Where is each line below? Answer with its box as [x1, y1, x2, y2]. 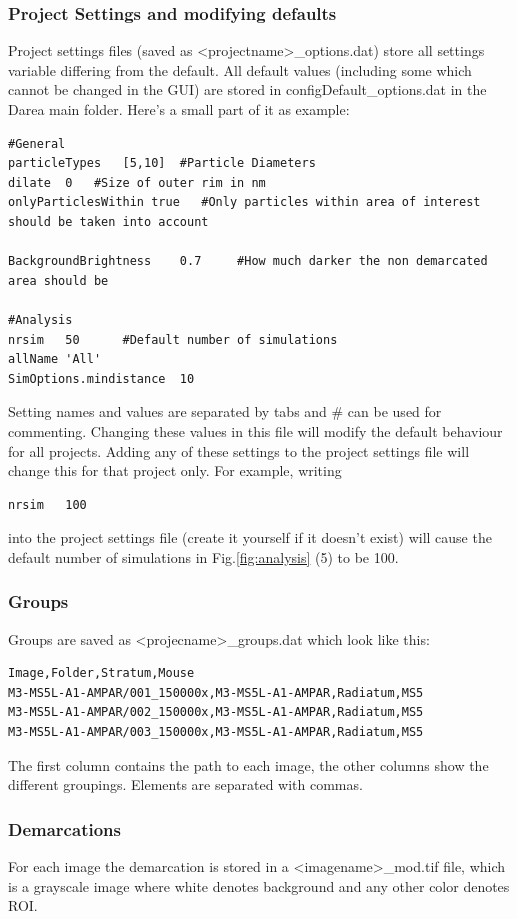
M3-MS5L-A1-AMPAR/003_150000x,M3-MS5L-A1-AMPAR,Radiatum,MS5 [8, 725, 424, 740]
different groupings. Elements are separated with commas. [8, 774, 363, 795]
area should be [8, 273, 109, 288]
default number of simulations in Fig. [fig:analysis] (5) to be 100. [8, 546, 399, 567]
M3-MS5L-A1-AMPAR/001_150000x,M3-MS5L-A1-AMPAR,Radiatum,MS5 [8, 685, 424, 700]
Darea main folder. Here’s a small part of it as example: [8, 99, 350, 119]
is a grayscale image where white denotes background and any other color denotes [8, 875, 510, 896]
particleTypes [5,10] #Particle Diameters [8, 156, 316, 171]
